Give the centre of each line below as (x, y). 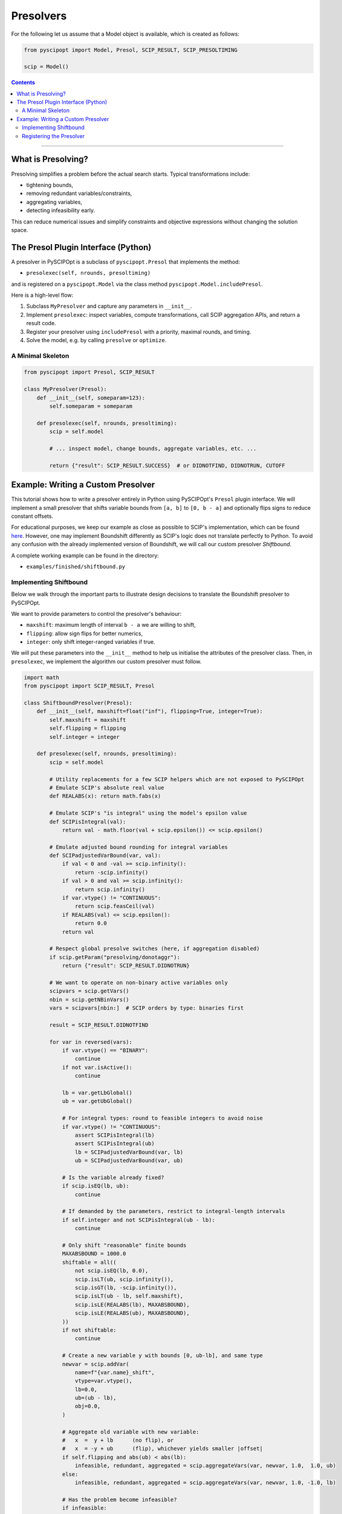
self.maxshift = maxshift (88, 720)
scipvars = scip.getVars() (89, 991)
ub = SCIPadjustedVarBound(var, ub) (129, 1161)
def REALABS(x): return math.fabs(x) (105, 796)
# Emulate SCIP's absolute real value (107, 788)
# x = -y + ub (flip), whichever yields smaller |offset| (162, 1449)
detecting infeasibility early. (61, 210)
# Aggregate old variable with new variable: (131, 1432)
